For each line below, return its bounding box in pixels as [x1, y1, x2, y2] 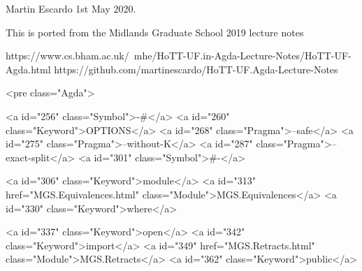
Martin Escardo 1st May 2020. [6, 1, 136, 15]
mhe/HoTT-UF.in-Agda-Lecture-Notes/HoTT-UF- [133, 48, 352, 63]
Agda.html [6, 61, 51, 76]
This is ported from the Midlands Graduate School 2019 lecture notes [6, 24, 304, 39]
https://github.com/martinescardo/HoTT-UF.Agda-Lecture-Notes [54, 61, 338, 76]
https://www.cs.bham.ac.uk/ [6, 48, 129, 63]
